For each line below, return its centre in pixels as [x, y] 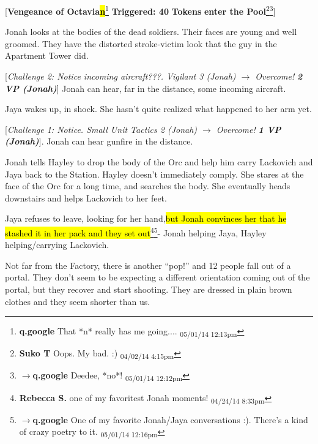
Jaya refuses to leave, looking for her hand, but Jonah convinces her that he [146, 218]
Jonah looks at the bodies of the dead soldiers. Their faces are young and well [151, 32]
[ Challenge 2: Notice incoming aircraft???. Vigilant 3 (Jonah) [120, 76]
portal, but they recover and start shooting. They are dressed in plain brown [149, 289]
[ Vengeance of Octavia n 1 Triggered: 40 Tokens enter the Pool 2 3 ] [140, 10]
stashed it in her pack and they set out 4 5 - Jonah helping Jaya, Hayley [136, 231]
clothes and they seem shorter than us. [78, 301]
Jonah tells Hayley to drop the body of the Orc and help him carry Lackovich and [159, 162]
